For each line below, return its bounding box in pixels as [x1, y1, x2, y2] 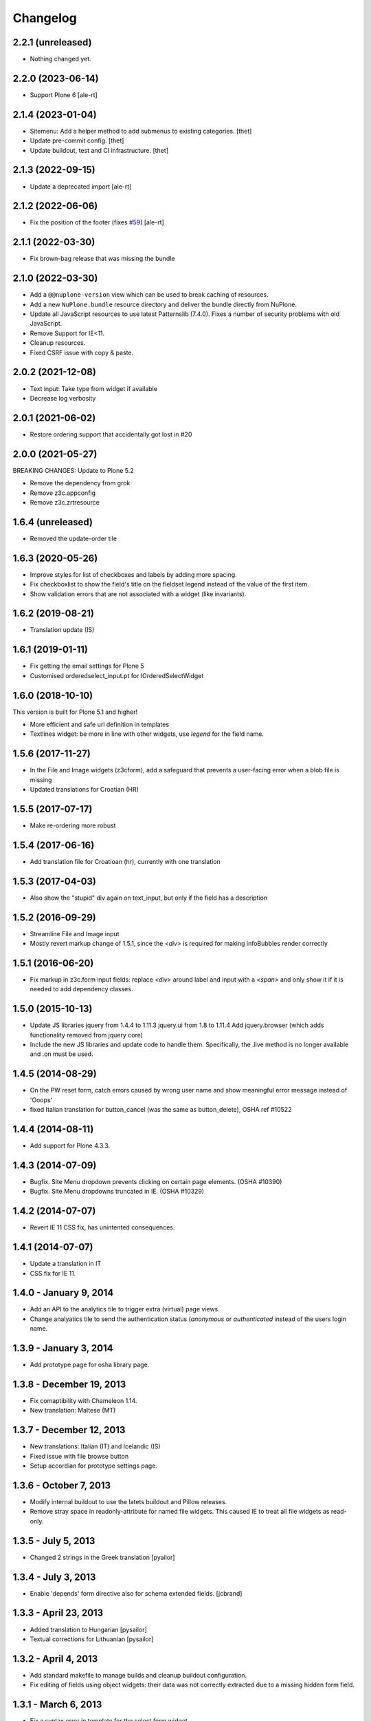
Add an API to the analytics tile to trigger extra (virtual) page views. [30, 1305, 220, 1313]
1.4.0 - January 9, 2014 [12, 1287, 114, 1299]
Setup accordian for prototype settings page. [30, 1461, 158, 1470]
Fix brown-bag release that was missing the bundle [30, 255, 175, 263]
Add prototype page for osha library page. [30, 1360, 150, 1369]
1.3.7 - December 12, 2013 [12, 1424, 126, 1436]
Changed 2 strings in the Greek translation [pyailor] [30, 1553, 175, 1561]
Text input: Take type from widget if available [30, 384, 158, 392]
